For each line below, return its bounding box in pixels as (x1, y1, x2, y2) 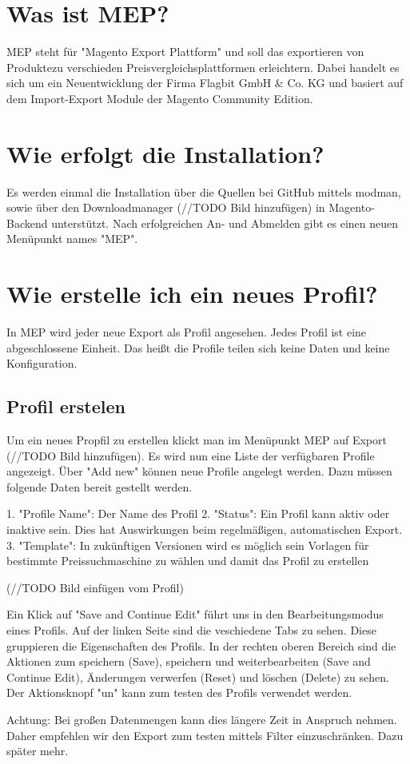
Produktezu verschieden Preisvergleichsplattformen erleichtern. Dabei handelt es (6, 58, 400, 75)
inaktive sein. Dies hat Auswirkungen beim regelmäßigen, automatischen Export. (6, 521, 403, 538)
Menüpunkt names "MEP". (6, 230, 138, 247)
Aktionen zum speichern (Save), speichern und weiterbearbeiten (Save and (6, 653, 371, 670)
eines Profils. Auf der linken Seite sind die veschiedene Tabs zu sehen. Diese (6, 622, 376, 639)
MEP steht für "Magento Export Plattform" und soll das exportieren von (6, 43, 364, 60)
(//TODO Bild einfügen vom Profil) (6, 579, 184, 595)
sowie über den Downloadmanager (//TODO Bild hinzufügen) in (6, 199, 325, 216)
